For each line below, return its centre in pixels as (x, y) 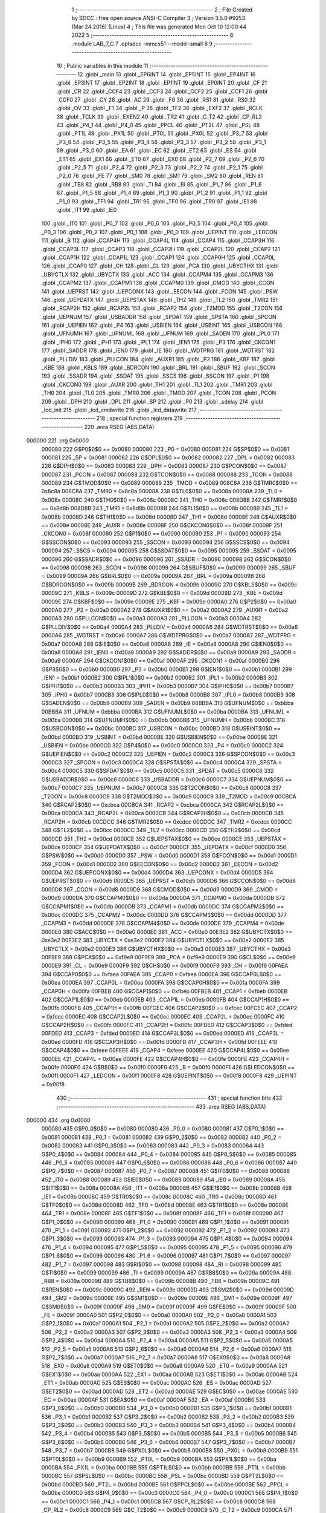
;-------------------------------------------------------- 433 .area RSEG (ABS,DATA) (161, 1106)
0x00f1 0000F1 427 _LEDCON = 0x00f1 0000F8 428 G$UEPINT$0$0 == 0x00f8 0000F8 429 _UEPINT (169, 1076)
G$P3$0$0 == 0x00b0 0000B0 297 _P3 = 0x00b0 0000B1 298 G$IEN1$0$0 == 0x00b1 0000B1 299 (167, 669)
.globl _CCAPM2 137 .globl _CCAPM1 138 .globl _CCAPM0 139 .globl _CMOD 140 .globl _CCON (158, 283)
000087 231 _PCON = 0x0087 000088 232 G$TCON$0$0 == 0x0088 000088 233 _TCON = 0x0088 (167, 474)
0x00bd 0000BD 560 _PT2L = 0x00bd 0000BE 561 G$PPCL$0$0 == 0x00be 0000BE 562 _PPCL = (165, 1484)
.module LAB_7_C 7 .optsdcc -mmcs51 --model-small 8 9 (142, 44)
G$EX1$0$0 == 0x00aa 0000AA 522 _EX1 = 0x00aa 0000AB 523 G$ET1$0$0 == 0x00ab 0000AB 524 (170, 1374)
